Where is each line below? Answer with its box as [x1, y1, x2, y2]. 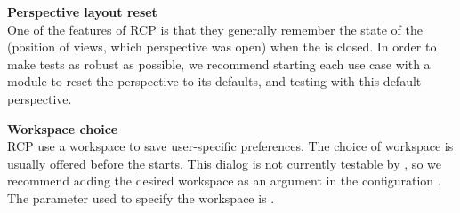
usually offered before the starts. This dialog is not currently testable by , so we [7, 154, 441, 172]
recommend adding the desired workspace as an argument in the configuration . [7, 171, 441, 190]
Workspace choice [7, 119, 118, 138]
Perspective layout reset [7, 3, 157, 20]
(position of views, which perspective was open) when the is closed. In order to [7, 37, 437, 56]
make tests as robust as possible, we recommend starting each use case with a [7, 54, 431, 73]
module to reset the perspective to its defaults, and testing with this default [7, 72, 422, 91]
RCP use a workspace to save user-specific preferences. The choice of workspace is [7, 137, 454, 155]
